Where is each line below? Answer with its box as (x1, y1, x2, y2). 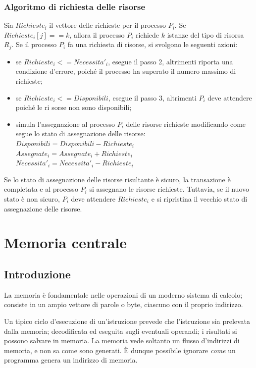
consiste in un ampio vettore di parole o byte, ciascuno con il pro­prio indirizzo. (4, 299, 243, 310)
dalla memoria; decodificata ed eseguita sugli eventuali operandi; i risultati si (4, 325, 237, 336)
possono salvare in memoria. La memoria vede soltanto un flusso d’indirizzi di (4, 335, 240, 346)
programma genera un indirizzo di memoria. (4, 355, 138, 365)
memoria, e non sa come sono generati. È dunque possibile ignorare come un (4, 345, 236, 355)
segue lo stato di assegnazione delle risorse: (15, 128, 146, 139)
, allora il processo (69, 29, 125, 40)
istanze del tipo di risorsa (167, 29, 244, 40)
